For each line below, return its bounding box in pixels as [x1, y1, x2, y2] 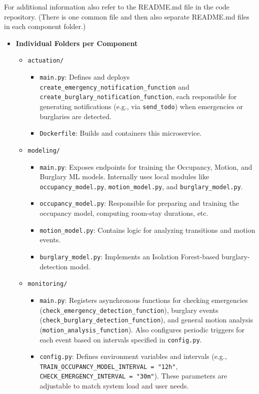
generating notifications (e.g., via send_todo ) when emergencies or [39, 101, 243, 111]
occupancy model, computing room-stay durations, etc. [39, 208, 208, 218]
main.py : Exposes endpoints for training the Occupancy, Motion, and [39, 161, 252, 172]
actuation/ [27, 57, 64, 65]
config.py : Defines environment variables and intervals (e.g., [39, 351, 227, 361]
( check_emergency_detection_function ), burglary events [39, 304, 218, 315]
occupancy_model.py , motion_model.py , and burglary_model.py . [39, 181, 243, 191]
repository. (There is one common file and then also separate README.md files [4, 11, 249, 22]
